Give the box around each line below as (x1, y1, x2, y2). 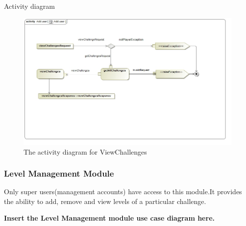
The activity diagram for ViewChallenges (24, 146, 147, 157)
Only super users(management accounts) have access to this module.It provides (4, 186, 242, 197)
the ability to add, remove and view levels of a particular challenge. (4, 196, 206, 206)
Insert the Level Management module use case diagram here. (4, 212, 215, 223)
